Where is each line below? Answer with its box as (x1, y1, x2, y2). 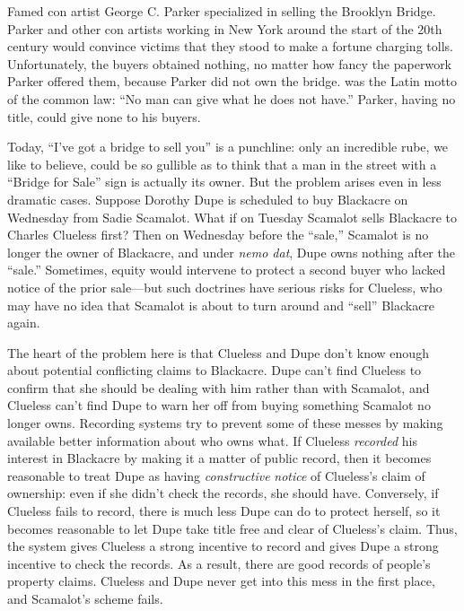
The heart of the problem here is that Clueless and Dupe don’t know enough (7, 343, 429, 362)
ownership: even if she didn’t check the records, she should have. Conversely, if (7, 484, 439, 502)
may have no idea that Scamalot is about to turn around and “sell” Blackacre (7, 295, 435, 314)
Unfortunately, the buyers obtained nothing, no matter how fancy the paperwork (7, 54, 452, 73)
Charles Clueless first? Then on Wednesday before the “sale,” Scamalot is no (7, 225, 429, 244)
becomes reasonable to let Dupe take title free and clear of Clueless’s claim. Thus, (7, 519, 458, 537)
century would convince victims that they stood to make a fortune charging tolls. (7, 37, 453, 56)
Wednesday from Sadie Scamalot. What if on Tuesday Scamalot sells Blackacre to (7, 207, 458, 226)
